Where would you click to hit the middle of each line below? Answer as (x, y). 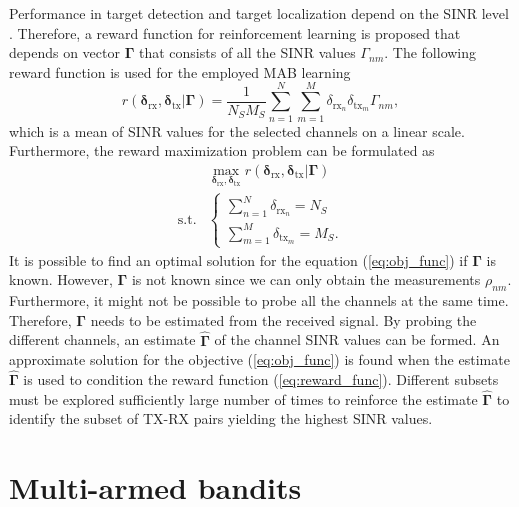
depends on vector (64, 52)
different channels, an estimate (102, 339)
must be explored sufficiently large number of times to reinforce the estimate (243, 398)
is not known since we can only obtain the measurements (306, 279)
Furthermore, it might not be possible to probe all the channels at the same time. (259, 300)
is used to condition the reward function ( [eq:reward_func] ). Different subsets (261, 378)
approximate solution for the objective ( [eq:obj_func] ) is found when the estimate (259, 359)
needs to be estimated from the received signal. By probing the (283, 319)
